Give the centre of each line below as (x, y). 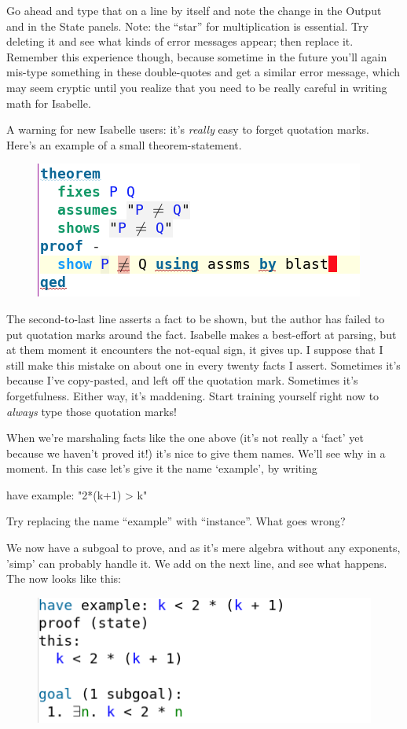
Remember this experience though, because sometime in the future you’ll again (197, 56)
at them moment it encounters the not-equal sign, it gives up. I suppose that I (195, 350)
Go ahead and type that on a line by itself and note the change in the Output (194, 10)
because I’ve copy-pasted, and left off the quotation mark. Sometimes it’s (182, 380)
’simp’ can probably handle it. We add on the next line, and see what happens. (197, 563)
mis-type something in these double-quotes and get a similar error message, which (203, 72)
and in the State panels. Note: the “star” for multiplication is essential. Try (187, 26)
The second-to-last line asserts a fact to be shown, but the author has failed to (196, 318)
